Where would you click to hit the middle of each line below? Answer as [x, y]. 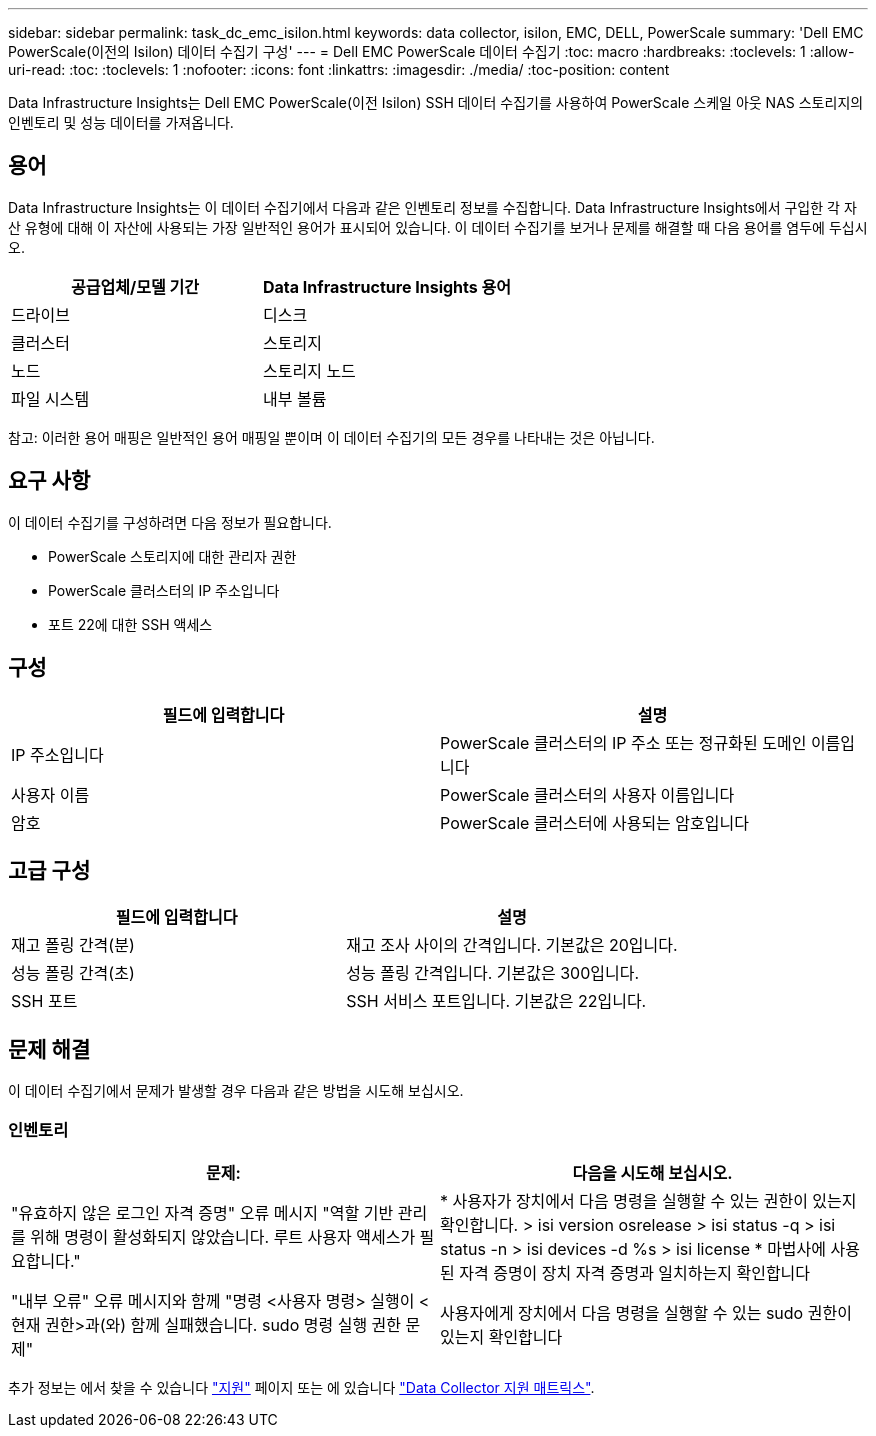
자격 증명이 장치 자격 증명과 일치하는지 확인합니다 [635, 1272]
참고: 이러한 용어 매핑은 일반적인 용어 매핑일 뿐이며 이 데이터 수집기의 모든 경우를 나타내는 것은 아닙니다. [331, 437]
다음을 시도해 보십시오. [652, 1172]
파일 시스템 [50, 398]
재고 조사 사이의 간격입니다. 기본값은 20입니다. [512, 945]
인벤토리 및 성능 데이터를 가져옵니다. [121, 122]
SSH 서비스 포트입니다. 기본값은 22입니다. [496, 1001]
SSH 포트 [44, 1001]
